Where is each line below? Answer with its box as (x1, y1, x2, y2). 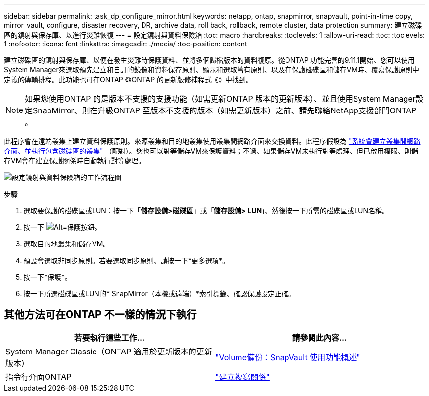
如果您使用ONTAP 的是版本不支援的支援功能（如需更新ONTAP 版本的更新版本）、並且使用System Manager (25, 94, 416, 104)
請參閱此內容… (292, 332, 347, 343)
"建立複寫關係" (215, 372, 270, 382)
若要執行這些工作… (74, 332, 145, 343)
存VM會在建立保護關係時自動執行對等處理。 (4, 156, 145, 165)
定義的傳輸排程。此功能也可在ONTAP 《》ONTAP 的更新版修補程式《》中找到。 (4, 75, 253, 84)
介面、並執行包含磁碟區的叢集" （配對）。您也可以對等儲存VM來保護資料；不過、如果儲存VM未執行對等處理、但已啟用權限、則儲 (4, 147, 419, 155)
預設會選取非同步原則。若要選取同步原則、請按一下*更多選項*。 (24, 256, 230, 264)
